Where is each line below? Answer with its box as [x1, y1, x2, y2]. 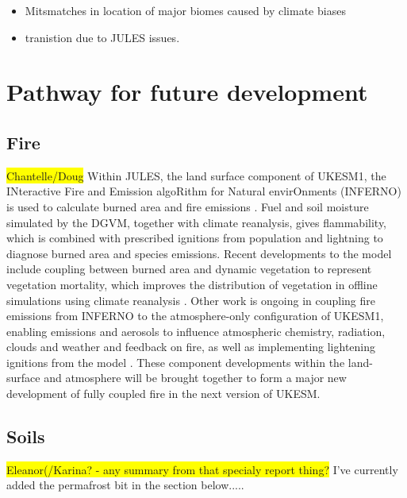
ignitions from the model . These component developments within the [6, 353, 345, 370]
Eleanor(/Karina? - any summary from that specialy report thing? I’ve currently [6, 461, 398, 477]
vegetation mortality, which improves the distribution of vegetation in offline [6, 276, 378, 292]
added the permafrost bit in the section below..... [6, 477, 244, 493]
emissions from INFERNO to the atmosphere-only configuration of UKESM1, [6, 307, 384, 324]
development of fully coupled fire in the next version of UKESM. [6, 385, 321, 402]
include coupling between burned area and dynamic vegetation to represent [6, 261, 372, 277]
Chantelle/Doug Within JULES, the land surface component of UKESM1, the [6, 167, 386, 183]
